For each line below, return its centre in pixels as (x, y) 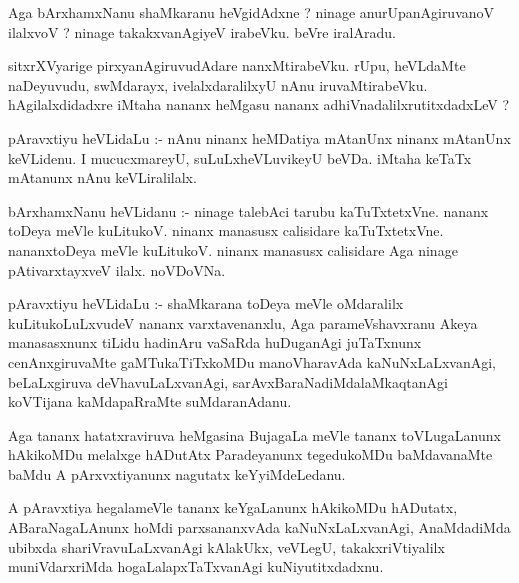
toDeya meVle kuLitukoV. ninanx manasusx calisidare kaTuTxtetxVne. (226, 230)
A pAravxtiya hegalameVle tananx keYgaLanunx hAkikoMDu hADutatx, (233, 507)
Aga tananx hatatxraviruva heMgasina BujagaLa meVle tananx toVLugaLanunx (254, 434)
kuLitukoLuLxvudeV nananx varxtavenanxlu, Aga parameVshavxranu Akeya (243, 322)
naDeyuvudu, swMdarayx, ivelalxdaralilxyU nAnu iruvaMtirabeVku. (218, 84)
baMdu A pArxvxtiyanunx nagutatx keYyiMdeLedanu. (177, 473)
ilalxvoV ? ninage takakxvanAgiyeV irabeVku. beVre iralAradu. (202, 31)
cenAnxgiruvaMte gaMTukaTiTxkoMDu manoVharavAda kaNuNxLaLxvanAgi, (252, 361)
